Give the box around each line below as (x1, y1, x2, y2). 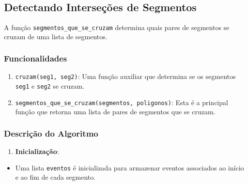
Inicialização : (15, 146, 59, 156)
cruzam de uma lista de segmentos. (4, 31, 108, 42)
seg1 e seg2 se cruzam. (15, 80, 84, 91)
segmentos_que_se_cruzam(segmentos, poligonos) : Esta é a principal (15, 97, 228, 107)
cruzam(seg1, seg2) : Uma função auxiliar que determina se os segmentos (15, 71, 236, 81)
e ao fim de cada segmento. (15, 172, 96, 182)
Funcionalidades (4, 52, 67, 64)
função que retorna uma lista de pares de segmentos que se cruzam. (15, 107, 216, 117)
